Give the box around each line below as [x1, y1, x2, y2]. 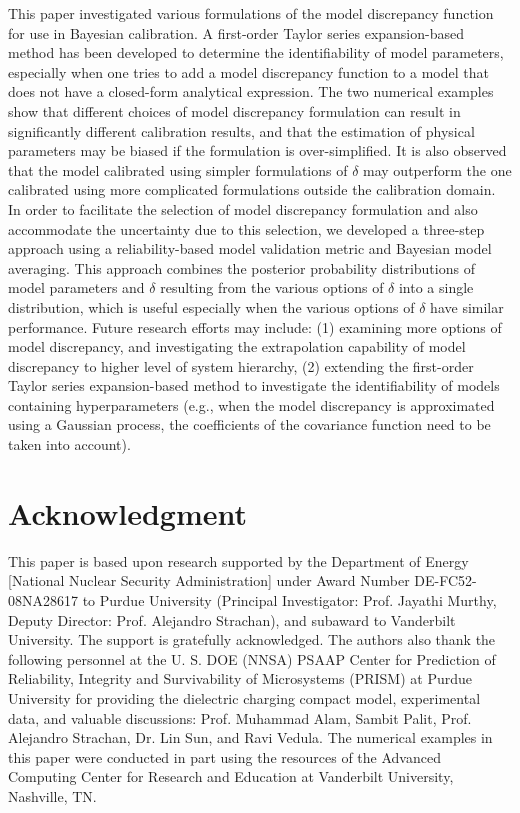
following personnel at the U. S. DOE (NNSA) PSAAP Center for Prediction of [8, 648, 496, 669]
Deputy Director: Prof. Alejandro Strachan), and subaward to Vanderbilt [8, 609, 456, 630]
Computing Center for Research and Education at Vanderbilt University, [8, 766, 454, 787]
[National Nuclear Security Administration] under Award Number [8, 570, 410, 591]
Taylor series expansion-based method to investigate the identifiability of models [8, 375, 500, 396]
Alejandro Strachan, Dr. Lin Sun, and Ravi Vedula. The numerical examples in [8, 727, 493, 748]
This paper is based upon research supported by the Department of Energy [8, 550, 469, 571]
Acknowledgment [8, 492, 247, 533]
